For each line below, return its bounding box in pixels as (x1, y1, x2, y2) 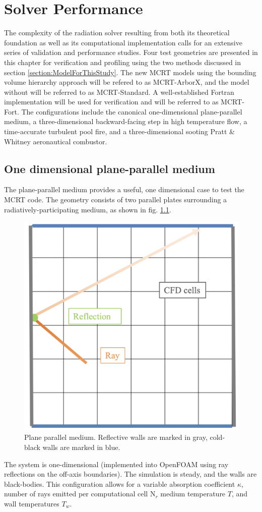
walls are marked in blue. (42, 442, 120, 452)
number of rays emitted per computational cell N (4, 488, 156, 499)
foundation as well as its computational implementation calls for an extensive (4, 37, 242, 47)
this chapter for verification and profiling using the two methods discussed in (4, 56, 241, 67)
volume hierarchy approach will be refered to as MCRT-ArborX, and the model (4, 77, 249, 87)
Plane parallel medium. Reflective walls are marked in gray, (24, 432, 208, 442)
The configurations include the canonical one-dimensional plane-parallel (21, 106, 242, 117)
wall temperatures (4, 498, 59, 509)
